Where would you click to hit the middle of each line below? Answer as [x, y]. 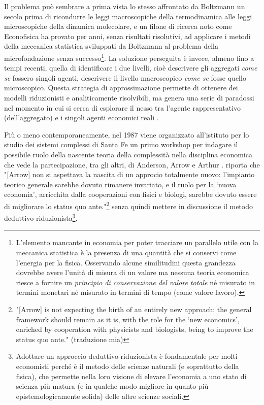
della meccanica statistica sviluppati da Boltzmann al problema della [111, 46]
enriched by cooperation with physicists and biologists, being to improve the [135, 329]
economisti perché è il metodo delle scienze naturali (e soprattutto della [127, 366]
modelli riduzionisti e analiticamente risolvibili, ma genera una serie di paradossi [129, 97]
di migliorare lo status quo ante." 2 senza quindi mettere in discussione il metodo [128, 205]
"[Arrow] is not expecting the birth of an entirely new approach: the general [134, 309]
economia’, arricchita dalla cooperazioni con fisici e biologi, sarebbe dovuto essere [130, 194]
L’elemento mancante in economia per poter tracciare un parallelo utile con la [137, 242]
